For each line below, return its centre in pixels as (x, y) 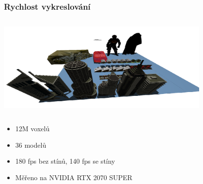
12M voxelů (32, 128)
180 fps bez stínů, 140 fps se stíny (65, 161)
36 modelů (31, 145)
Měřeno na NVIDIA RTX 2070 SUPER (74, 177)
